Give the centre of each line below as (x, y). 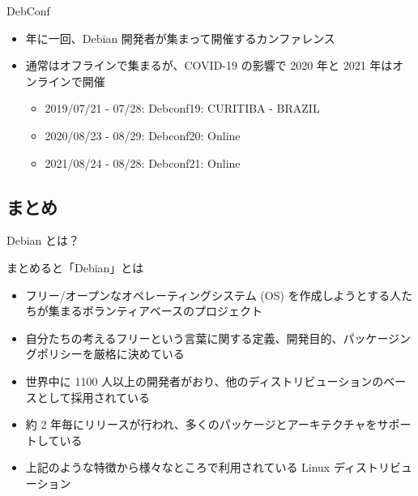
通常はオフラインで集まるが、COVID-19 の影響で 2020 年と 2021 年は (209, 65)
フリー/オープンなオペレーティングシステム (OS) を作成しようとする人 (213, 295)
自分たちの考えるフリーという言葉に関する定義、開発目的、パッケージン (218, 338)
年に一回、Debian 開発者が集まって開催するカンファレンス (180, 38)
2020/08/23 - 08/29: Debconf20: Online (143, 135)
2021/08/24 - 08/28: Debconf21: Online (143, 162)
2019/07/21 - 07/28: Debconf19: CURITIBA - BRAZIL (182, 108)
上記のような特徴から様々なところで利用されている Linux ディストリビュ (219, 467)
